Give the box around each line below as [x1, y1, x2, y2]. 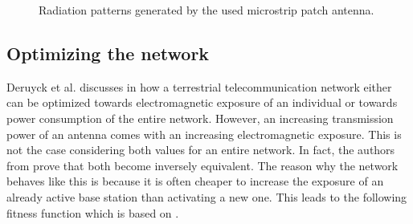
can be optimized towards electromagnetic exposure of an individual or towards [6, 94, 398, 111]
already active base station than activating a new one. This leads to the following [6, 188, 407, 205]
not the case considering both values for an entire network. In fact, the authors [6, 141, 395, 158]
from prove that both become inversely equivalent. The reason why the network [6, 157, 399, 173]
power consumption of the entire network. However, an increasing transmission [6, 109, 394, 126]
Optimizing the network [6, 40, 210, 65]
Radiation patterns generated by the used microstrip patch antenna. [39, 2, 374, 18]
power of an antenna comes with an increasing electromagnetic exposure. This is [6, 125, 402, 142]
